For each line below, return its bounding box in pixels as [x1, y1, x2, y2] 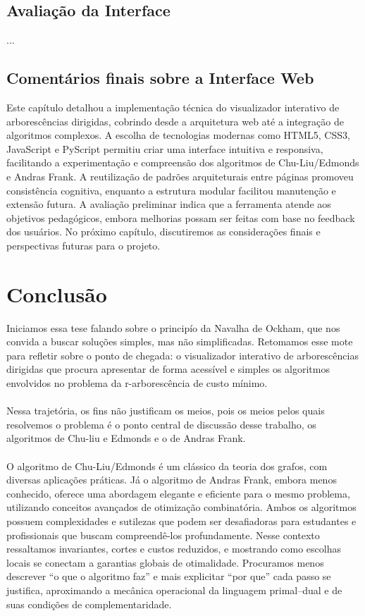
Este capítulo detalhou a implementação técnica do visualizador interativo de [6, 100, 340, 114]
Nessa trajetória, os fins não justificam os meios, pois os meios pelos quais [6, 403, 325, 418]
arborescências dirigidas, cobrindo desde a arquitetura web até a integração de [6, 113, 344, 128]
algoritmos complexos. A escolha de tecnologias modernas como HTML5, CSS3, [6, 128, 350, 142]
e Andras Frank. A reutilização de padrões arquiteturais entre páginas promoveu [6, 168, 354, 183]
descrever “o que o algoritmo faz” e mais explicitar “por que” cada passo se [6, 569, 331, 584]
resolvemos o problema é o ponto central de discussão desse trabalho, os [6, 417, 316, 431]
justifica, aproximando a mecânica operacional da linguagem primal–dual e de [6, 582, 342, 597]
